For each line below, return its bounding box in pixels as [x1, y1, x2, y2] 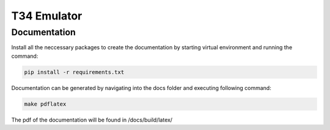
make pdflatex [24, 100, 67, 108]
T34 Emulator [11, 9, 82, 22]
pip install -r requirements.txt [24, 69, 125, 75]
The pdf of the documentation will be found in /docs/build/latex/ [11, 116, 173, 123]
